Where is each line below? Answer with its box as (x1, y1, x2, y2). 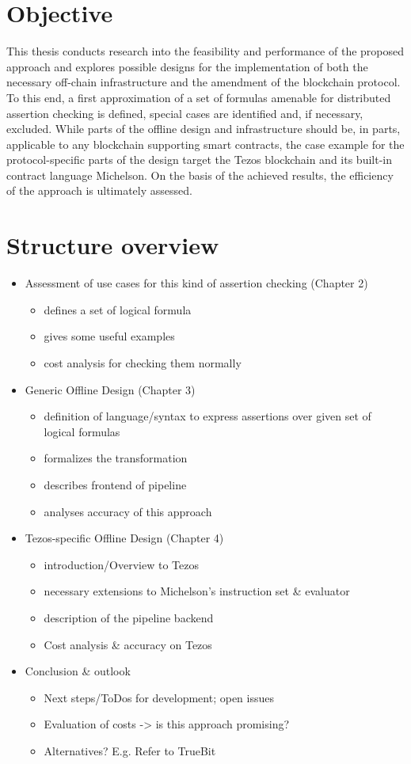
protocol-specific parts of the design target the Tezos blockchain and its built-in (6, 151, 393, 168)
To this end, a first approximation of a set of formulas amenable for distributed (6, 89, 391, 105)
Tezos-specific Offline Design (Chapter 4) (25, 530, 224, 546)
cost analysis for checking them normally (44, 354, 242, 371)
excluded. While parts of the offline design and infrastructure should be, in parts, (6, 120, 401, 137)
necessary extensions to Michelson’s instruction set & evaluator (44, 583, 350, 599)
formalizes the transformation (44, 450, 188, 466)
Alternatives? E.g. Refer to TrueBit (44, 742, 216, 758)
